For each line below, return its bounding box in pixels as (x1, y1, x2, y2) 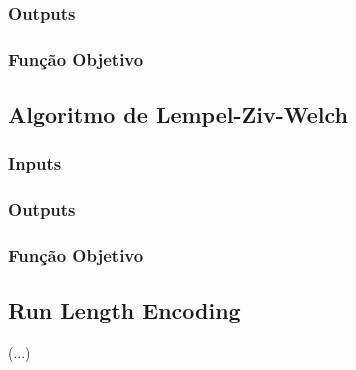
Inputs (8, 151, 62, 176)
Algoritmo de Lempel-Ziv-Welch (8, 99, 348, 130)
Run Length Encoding (8, 295, 241, 326)
